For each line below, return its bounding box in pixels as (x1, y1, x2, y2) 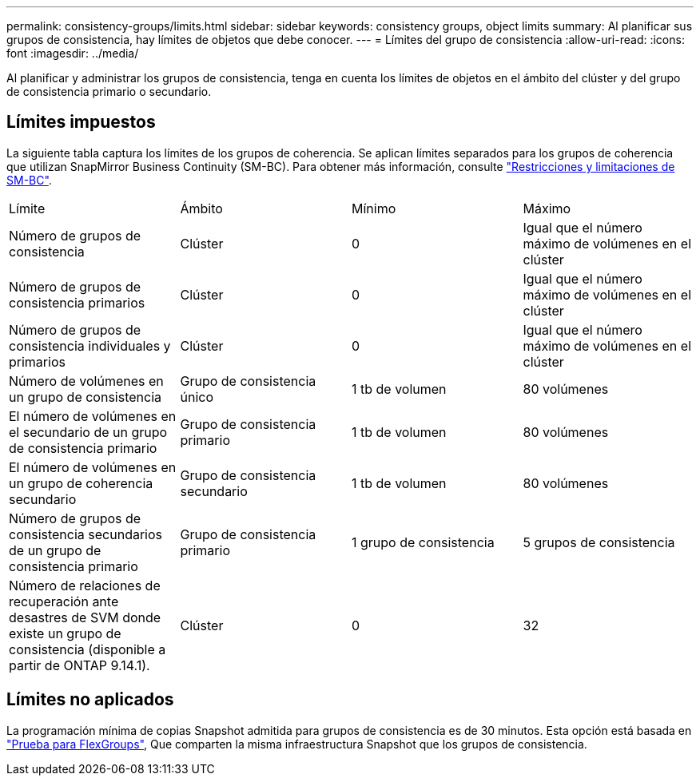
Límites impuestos (6, 112, 156, 133)
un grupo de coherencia (9, 474, 153, 491)
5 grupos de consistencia (523, 534, 675, 550)
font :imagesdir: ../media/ (6, 46, 139, 60)
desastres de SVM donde (9, 609, 161, 625)
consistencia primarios (9, 294, 145, 311)
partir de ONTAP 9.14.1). (9, 657, 150, 673)
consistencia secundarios (9, 526, 163, 542)
